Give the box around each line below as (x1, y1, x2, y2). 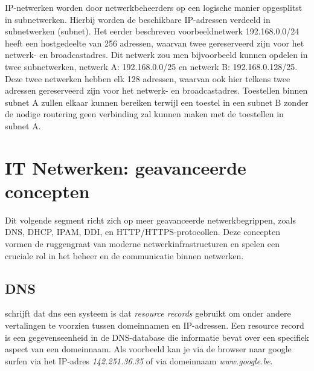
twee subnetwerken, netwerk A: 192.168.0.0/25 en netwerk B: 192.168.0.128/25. (5, 60, 298, 73)
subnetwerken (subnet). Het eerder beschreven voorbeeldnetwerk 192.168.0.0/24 (5, 25, 300, 37)
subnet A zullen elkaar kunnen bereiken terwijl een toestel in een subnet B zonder (5, 95, 309, 108)
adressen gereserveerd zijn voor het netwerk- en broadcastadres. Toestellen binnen (5, 84, 308, 97)
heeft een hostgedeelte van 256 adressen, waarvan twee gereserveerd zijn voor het (5, 36, 304, 49)
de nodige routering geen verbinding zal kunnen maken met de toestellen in (5, 108, 284, 120)
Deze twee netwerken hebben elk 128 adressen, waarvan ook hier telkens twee (5, 72, 290, 85)
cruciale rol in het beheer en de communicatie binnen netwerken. (5, 249, 244, 262)
